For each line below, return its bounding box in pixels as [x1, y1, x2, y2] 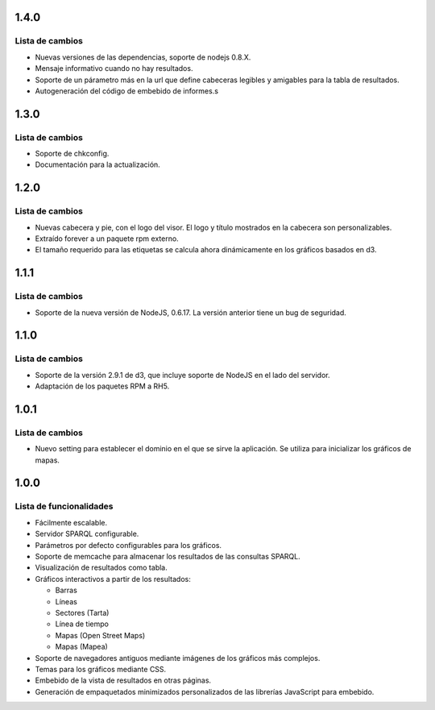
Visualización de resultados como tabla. [35, 563, 168, 572]
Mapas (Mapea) [55, 641, 108, 652]
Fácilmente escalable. [35, 517, 108, 527]
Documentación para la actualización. [35, 160, 160, 169]
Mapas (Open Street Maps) [55, 630, 146, 640]
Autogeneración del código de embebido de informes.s [35, 85, 219, 96]
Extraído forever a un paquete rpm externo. [35, 234, 179, 243]
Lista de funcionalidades [14, 500, 114, 512]
